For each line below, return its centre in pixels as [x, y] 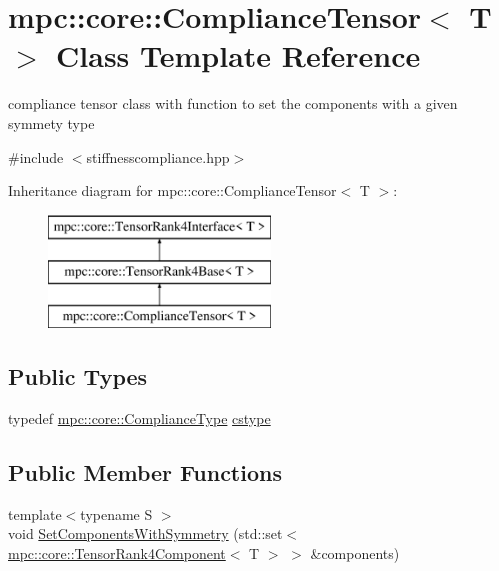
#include [36, 156]
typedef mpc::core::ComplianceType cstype [139, 417]
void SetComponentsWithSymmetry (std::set [145, 533]
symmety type [51, 122]
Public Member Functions [145, 471]
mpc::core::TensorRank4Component [117, 552]
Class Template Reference [238, 55]
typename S [116, 513]
